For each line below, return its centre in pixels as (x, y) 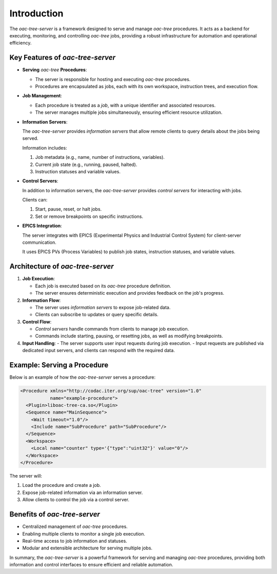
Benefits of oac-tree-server (55, 514)
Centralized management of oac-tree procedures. (75, 527)
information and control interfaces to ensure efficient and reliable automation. (91, 565)
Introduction (36, 13)
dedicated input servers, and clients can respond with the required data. (99, 351)
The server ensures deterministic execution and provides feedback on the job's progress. (130, 293)
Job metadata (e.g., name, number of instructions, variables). (100, 157)
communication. (39, 242)
